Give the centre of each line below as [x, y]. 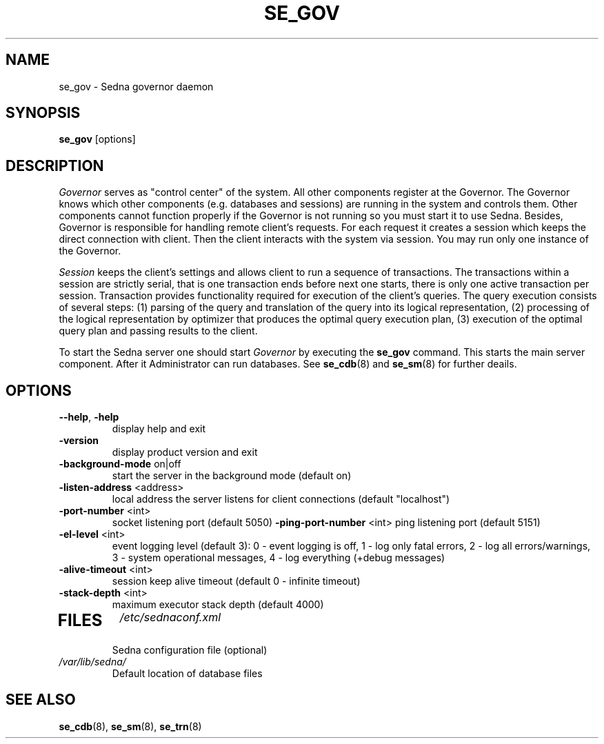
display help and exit [159, 429]
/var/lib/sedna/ [92, 662]
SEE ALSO [41, 700]
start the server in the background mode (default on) [232, 476]
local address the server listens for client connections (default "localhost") [281, 499]
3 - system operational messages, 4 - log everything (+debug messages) [279, 558]
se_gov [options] [97, 139]
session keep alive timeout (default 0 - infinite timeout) [236, 581]
